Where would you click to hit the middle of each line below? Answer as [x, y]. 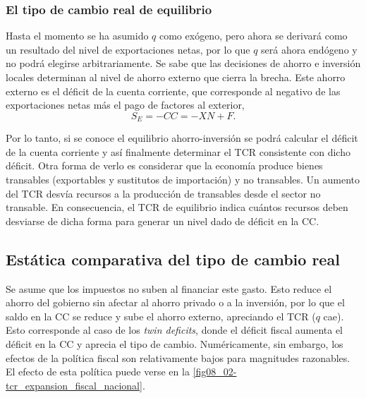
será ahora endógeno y [309, 49]
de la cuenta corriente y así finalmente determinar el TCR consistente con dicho [178, 151]
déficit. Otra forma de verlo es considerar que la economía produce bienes [164, 165]
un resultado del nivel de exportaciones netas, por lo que [128, 49]
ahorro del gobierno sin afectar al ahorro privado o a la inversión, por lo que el [175, 302]
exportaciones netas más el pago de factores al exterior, [125, 105]
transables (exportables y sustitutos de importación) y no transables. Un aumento [183, 180]
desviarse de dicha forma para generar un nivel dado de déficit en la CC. [163, 221]
